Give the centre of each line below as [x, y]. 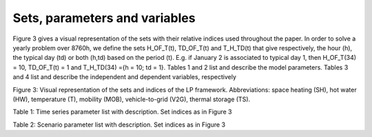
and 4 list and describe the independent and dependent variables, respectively [125, 77]
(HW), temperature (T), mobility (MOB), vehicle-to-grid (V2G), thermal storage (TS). [132, 99]
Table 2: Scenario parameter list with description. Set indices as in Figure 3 [119, 125]
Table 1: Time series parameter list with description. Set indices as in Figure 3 [122, 112]
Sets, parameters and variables [104, 18]
